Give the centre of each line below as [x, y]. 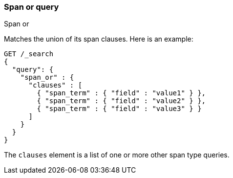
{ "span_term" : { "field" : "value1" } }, [121, 93]
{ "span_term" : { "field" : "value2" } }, [121, 101]
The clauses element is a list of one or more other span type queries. [117, 155]
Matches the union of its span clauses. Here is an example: [99, 39]
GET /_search [29, 54]
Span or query [32, 7]
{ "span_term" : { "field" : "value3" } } [119, 109]
